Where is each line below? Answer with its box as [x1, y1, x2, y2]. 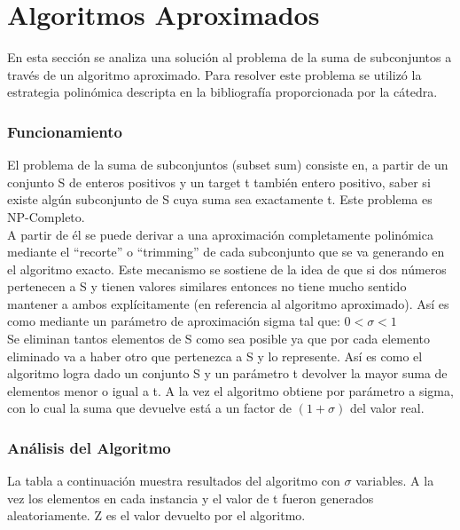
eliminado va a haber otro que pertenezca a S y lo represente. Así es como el [7, 346, 423, 365]
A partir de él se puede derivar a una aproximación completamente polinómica [7, 225, 433, 243]
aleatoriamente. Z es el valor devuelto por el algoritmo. [7, 506, 306, 525]
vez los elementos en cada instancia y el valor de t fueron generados [7, 488, 374, 507]
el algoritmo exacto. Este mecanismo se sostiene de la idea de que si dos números [7, 259, 447, 278]
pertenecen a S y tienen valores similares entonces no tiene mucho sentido [7, 277, 407, 296]
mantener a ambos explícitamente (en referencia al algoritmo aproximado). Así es [7, 294, 449, 312]
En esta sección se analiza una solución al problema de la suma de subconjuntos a [7, 48, 452, 67]
